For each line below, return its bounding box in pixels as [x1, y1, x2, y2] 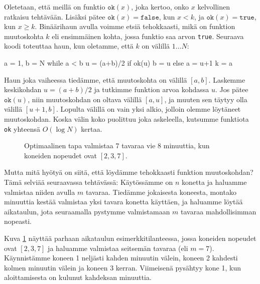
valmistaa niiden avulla [4, 186, 75, 197]
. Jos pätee [215, 84, 248, 95]
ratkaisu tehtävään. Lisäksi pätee [4, 11, 105, 22]
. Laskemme [208, 74, 245, 85]
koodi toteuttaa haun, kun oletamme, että [4, 41, 134, 51]
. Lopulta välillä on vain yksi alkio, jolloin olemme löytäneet [56, 104, 241, 114]
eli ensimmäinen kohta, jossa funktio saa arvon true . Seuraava [52, 31, 244, 41]
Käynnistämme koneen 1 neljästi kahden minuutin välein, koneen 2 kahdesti [4, 252, 238, 263]
